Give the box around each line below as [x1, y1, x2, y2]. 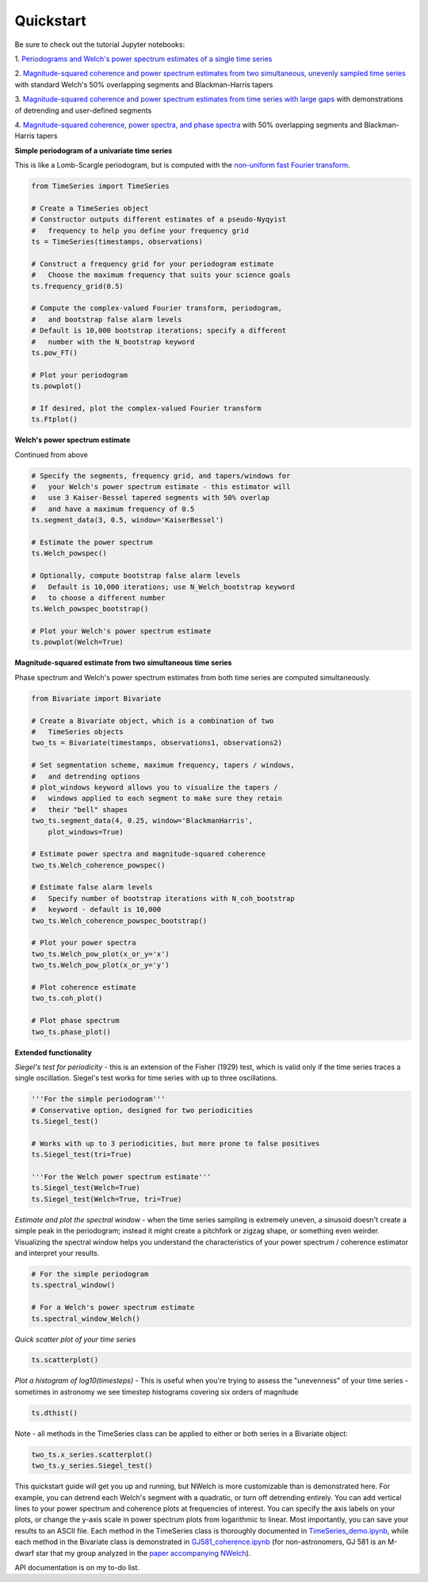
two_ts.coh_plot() [31, 994, 103, 1003]
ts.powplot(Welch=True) [31, 637, 124, 647]
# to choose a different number [31, 593, 166, 602]
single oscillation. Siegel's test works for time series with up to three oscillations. [14, 1073, 278, 1083]
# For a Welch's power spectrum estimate [31, 1303, 195, 1312]
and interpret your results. [14, 1248, 100, 1257]
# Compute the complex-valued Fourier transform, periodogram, [31, 304, 283, 313]
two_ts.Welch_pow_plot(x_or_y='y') [31, 960, 170, 970]
